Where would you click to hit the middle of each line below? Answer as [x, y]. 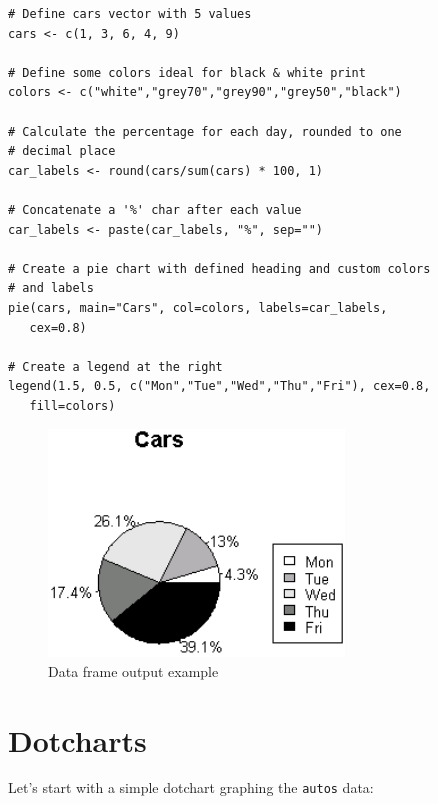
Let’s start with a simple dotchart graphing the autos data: [191, 787]
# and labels [51, 288]
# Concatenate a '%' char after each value [155, 209]
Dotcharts [77, 739]
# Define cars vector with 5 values [130, 14]
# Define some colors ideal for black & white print [187, 72]
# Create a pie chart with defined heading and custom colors [219, 268]
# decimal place [62, 151]
